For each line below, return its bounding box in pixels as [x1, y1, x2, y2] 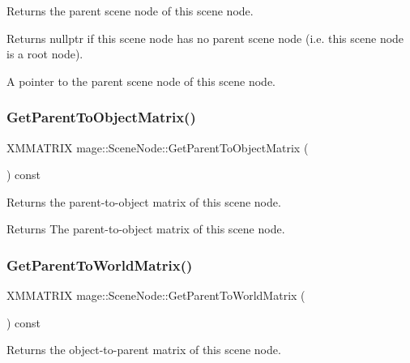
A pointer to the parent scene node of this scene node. [6, 72, 276, 89]
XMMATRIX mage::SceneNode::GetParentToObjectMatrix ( [6, 139, 309, 156]
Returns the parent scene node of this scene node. [6, 2, 254, 19]
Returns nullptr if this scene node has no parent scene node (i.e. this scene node [6, 29, 404, 46]
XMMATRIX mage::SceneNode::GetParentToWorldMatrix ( [6, 287, 305, 304]
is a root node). [6, 45, 83, 62]
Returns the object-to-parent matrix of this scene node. [6, 341, 281, 358]
